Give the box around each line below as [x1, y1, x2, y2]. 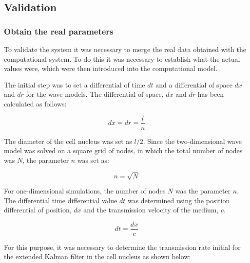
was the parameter [175, 185, 231, 195]
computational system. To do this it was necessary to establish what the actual [4, 53, 240, 64]
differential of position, [4, 205, 72, 215]
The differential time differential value [4, 195, 117, 205]
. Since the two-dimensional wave [143, 136, 242, 146]
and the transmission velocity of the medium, [83, 205, 219, 215]
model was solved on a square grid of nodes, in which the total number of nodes [4, 145, 243, 156]
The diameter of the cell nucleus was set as [4, 136, 132, 146]
